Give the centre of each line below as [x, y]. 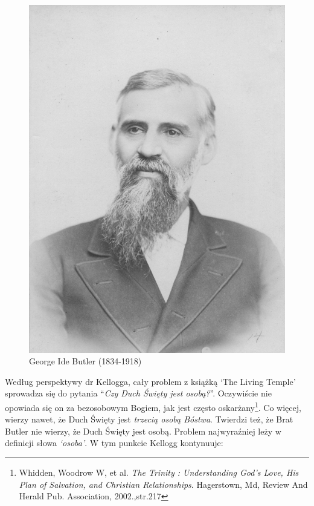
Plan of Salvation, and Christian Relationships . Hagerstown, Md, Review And [163, 484]
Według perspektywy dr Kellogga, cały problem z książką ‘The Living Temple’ [150, 381]
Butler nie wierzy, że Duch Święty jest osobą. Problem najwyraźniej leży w [143, 431]
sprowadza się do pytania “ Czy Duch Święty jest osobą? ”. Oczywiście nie [138, 393]
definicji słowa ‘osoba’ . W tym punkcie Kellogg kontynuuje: [114, 443]
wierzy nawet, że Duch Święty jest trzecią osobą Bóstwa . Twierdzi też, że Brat [149, 419]
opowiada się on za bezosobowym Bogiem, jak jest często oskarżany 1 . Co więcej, [153, 406]
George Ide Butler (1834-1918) [85, 361]
